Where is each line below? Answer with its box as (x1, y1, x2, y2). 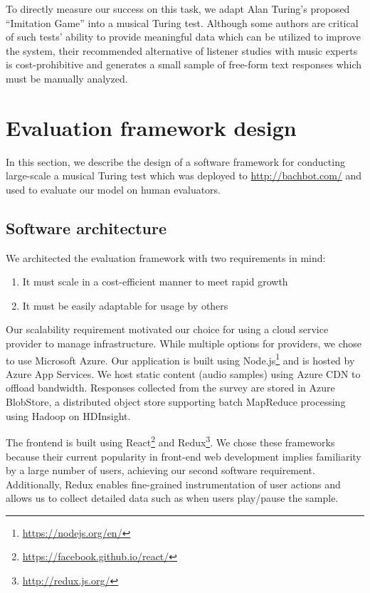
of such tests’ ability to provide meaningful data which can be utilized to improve (6, 29, 361, 44)
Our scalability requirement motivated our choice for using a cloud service (6, 322, 329, 337)
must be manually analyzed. (6, 70, 128, 85)
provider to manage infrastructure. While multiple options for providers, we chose (6, 336, 361, 351)
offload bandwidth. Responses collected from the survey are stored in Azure (6, 380, 335, 395)
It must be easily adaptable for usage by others (22, 298, 228, 313)
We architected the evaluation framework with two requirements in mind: (6, 250, 326, 265)
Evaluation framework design (6, 112, 297, 142)
